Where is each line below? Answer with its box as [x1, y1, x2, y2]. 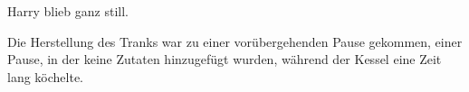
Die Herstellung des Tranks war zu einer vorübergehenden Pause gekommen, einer [7, 32, 463, 51]
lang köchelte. [7, 67, 83, 86]
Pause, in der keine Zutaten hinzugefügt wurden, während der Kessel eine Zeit [7, 50, 442, 69]
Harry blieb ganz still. [7, 2, 129, 20]
